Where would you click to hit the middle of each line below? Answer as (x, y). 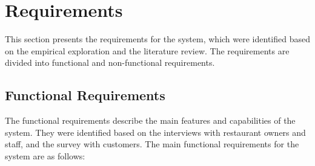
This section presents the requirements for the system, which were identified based (157, 39)
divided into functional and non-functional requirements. (110, 62)
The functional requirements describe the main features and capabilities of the (150, 120)
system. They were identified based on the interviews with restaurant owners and (155, 132)
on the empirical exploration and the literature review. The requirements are (147, 50)
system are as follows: (45, 155)
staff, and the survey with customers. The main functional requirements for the (152, 144)
